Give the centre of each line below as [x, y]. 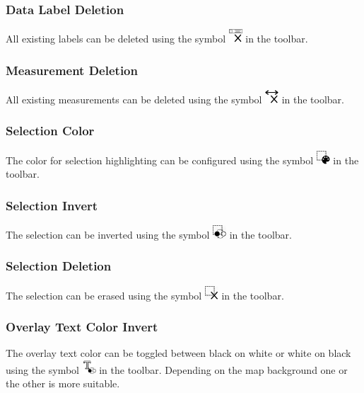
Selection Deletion [59, 266]
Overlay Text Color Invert [82, 327]
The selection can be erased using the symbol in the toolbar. [145, 295]
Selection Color [50, 131]
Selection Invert [52, 205]
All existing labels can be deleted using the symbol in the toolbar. [157, 39]
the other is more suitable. [63, 383]
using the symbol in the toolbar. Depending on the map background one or [177, 369]
